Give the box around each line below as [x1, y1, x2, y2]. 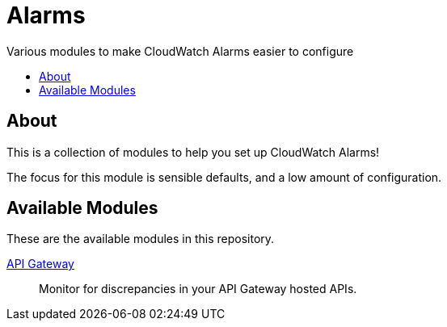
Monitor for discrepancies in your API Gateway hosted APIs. [39, 282, 357, 296]
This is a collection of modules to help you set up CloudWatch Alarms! [6, 145, 380, 159]
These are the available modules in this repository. [6, 232, 275, 246]
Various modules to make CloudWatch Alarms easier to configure [6, 44, 354, 58]
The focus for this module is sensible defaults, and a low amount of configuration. [6, 170, 442, 184]
